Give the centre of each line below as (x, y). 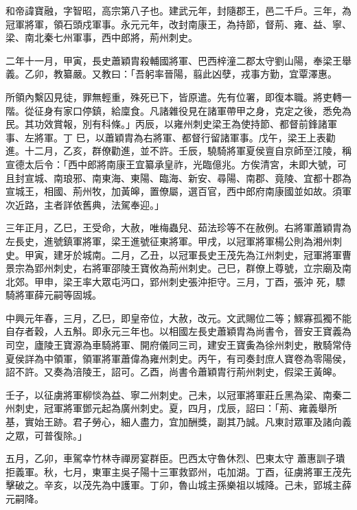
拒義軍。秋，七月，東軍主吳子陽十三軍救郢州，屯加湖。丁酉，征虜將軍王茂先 (178, 471)
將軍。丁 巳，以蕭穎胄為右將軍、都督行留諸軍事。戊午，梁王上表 (180, 137)
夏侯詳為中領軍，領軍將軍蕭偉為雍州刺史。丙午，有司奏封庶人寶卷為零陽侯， (178, 358)
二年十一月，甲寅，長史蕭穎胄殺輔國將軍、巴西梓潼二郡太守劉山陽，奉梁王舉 (178, 60)
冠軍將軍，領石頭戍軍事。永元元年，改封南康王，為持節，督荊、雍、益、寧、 (178, 24)
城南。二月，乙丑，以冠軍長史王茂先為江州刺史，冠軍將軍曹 (217, 254)
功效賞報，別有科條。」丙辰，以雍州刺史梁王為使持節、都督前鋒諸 (181, 124)
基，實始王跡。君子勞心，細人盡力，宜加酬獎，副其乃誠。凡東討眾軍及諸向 (174, 422)
